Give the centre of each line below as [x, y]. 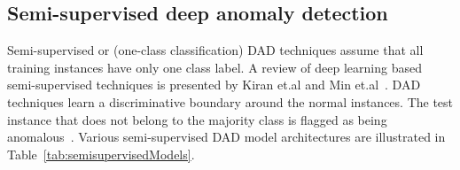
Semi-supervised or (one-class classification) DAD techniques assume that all [215, 50]
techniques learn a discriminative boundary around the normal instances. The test [230, 101]
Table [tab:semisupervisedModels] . [101, 154]
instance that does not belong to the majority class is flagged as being [197, 119]
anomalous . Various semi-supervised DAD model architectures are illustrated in [226, 137]
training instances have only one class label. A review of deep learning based [214, 67]
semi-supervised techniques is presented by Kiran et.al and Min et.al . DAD [214, 85]
